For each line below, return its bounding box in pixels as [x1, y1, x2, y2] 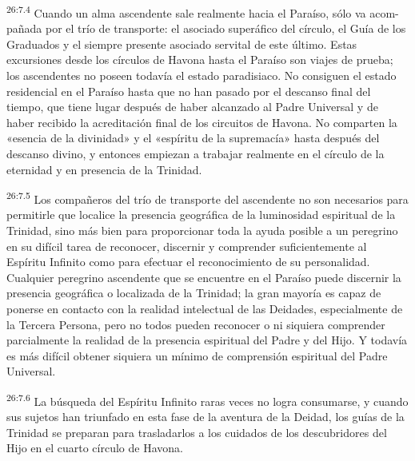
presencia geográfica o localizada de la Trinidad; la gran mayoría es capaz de [6, 284, 381, 301]
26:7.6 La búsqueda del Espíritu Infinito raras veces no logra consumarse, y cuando [6, 390, 409, 409]
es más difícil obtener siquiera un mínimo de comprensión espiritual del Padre [6, 347, 388, 364]
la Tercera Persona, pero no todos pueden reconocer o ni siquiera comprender [6, 316, 385, 332]
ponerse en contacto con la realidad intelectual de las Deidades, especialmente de [6, 300, 403, 316]
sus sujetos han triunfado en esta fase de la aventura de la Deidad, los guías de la [6, 408, 405, 425]
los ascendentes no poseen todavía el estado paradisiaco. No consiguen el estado [6, 67, 397, 84]
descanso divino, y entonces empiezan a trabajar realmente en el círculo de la [6, 145, 385, 161]
